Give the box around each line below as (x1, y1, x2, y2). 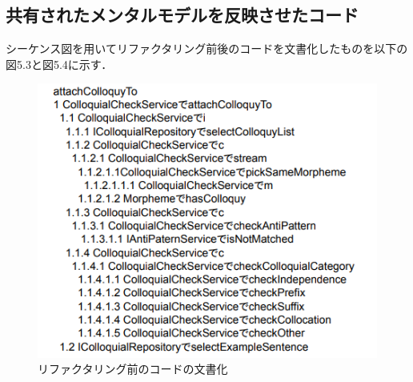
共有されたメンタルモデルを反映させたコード (6, 2, 359, 27)
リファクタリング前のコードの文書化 (38, 360, 228, 377)
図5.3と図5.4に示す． (6, 55, 113, 72)
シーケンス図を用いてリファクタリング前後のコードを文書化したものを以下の (6, 40, 408, 57)
